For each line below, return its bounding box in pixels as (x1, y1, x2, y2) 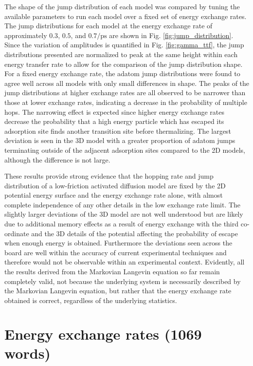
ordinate (4, 228, 29, 238)
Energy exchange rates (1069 (4, 324, 202, 344)
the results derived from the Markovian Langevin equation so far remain (4, 266, 220, 277)
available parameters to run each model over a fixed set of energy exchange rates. (4, 11, 247, 21)
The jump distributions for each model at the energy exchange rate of (4, 20, 213, 31)
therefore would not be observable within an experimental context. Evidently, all (4, 257, 245, 267)
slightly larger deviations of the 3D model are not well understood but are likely (4, 209, 243, 219)
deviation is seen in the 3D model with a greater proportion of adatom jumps (4, 135, 235, 145)
